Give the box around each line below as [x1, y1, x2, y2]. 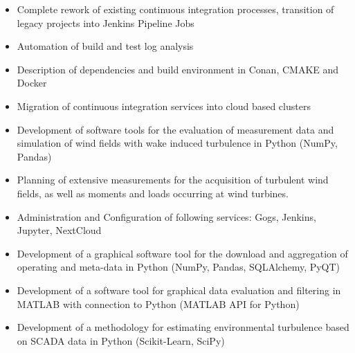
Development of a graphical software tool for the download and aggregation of [17, 246, 348, 260]
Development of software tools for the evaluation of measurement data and [17, 122, 334, 136]
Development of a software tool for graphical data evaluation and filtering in [17, 282, 341, 297]
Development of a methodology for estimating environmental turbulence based [17, 320, 349, 334]
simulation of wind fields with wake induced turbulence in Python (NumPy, [17, 136, 338, 150]
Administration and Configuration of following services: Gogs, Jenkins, [17, 209, 316, 224]
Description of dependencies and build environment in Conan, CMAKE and [17, 62, 339, 76]
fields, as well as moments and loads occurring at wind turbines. [17, 185, 289, 200]
